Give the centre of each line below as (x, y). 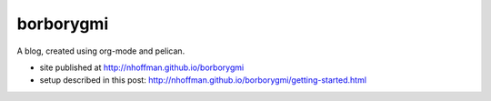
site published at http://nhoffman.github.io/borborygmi (142, 67)
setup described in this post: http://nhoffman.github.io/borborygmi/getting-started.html (203, 80)
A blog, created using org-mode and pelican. (101, 51)
